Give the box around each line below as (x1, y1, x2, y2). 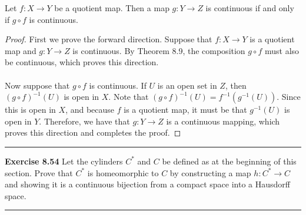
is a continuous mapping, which (166, 115, 280, 127)
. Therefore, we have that (39, 115, 130, 127)
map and (5, 44, 36, 56)
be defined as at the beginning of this (162, 154, 297, 167)
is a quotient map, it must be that (124, 103, 247, 116)
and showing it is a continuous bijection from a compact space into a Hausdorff (5, 178, 291, 190)
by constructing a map (169, 166, 251, 179)
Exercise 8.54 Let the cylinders (5, 154, 123, 167)
